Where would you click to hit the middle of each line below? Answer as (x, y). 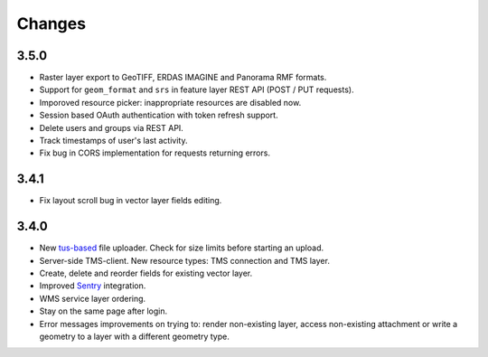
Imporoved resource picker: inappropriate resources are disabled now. (170, 102)
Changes (51, 23)
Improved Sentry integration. (93, 286)
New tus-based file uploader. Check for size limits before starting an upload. (182, 248)
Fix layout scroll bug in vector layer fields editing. (131, 201)
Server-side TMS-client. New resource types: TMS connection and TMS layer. (184, 260)
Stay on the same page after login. (103, 311)
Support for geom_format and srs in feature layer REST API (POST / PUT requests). (197, 89)
